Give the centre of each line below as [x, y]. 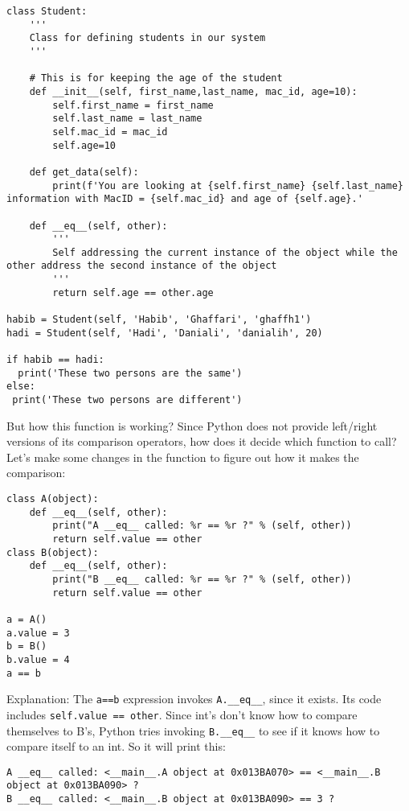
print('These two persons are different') [127, 400]
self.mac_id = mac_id [110, 132]
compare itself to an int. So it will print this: [116, 746]
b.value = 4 [38, 659]
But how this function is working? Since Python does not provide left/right [192, 425]
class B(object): [53, 552]
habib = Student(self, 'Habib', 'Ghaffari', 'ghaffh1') [159, 320]
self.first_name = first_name [133, 105]
